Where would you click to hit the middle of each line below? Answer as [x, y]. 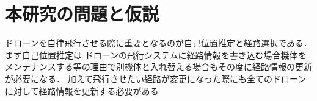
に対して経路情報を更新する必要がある [82, 90]
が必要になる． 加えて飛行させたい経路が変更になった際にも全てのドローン [156, 78]
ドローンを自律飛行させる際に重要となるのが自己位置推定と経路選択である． [158, 43]
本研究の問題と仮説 [82, 14]
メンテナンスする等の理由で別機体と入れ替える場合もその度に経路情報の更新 [159, 67]
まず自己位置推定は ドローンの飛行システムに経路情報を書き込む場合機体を [156, 54]
